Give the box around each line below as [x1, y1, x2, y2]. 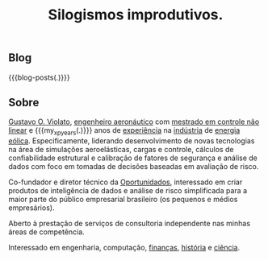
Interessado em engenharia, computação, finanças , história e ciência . [8, 243, 241, 253]
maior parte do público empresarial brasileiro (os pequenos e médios [8, 195, 238, 204]
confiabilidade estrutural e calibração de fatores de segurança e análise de [8, 153, 258, 163]
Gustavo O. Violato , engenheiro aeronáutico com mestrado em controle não [8, 117, 260, 126]
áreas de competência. [8, 227, 85, 237]
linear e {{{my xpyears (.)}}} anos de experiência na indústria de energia [8, 126, 241, 138]
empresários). [8, 203, 55, 213]
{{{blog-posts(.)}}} [8, 72, 70, 82]
